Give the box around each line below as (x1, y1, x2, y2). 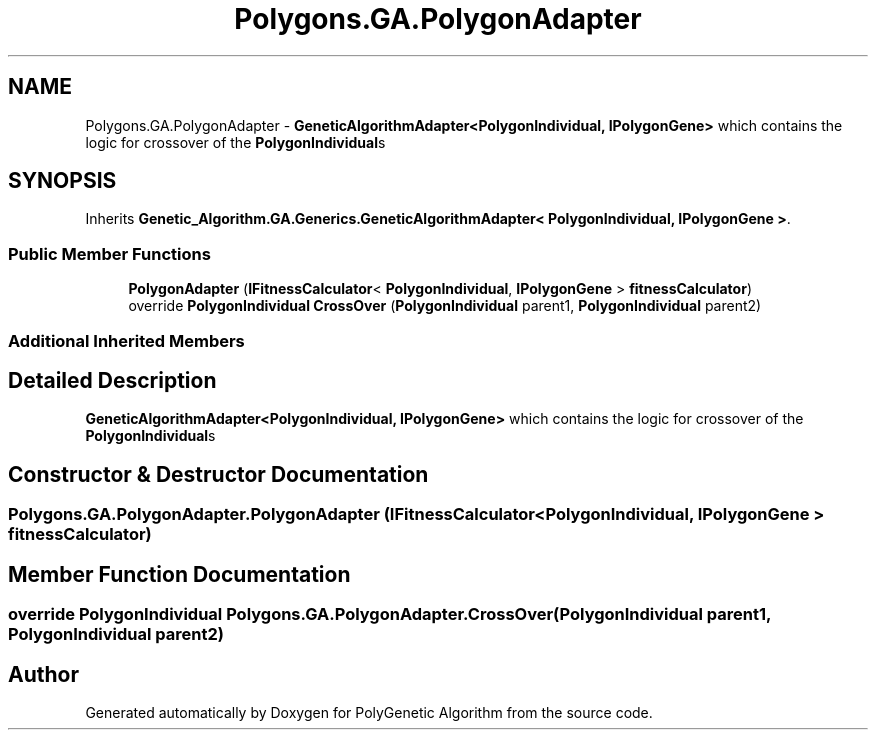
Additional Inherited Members (8, 330, 245, 351)
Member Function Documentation (8, 561, 351, 587)
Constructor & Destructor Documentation (8, 461, 429, 487)
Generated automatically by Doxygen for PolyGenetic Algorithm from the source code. (85, 703, 653, 721)
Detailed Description (8, 367, 217, 393)
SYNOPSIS (8, 168, 117, 194)
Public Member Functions (8, 243, 211, 264)
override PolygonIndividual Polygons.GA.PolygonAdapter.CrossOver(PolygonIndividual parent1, (8, 604, 771, 625)
